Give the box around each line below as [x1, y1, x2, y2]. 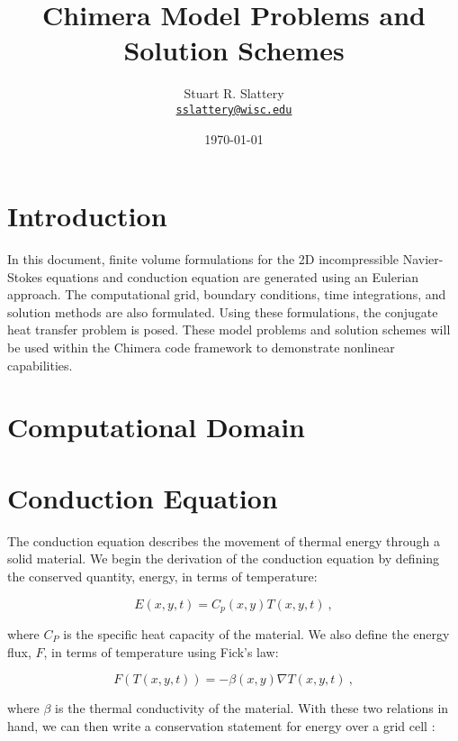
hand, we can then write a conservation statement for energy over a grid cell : [7, 716, 436, 735]
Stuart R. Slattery [184, 84, 284, 103]
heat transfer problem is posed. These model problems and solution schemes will [7, 320, 451, 339]
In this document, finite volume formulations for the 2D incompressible [7, 250, 400, 269]
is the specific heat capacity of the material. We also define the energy [63, 624, 450, 643]
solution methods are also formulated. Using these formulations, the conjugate [7, 302, 438, 321]
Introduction [7, 197, 167, 234]
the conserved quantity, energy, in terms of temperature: [7, 566, 318, 585]
